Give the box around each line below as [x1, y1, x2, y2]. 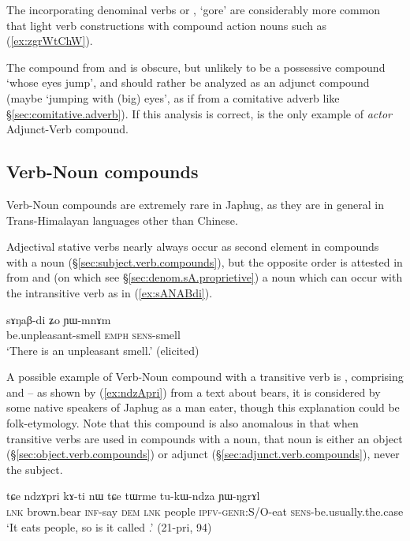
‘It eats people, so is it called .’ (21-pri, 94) [6, 518, 212, 535]
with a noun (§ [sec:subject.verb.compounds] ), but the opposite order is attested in [6, 253, 403, 270]
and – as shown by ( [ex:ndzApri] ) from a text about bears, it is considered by [6, 383, 381, 400]
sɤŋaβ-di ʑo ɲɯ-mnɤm [6, 311, 111, 327]
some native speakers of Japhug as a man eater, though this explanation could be [6, 399, 400, 416]
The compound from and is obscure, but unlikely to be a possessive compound [6, 58, 386, 75]
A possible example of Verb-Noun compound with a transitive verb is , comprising [6, 368, 404, 385]
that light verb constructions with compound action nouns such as [6, 17, 327, 33]
